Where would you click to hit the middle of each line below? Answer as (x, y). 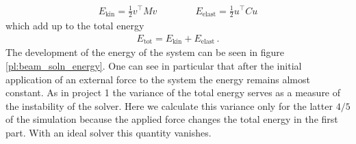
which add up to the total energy (75, 26)
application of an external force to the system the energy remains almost (158, 79)
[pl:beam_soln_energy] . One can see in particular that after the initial (154, 66)
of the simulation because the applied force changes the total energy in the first (172, 119)
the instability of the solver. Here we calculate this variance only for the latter (169, 105)
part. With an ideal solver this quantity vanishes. (109, 133)
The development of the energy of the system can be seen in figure (145, 52)
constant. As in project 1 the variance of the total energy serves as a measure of (173, 92)
